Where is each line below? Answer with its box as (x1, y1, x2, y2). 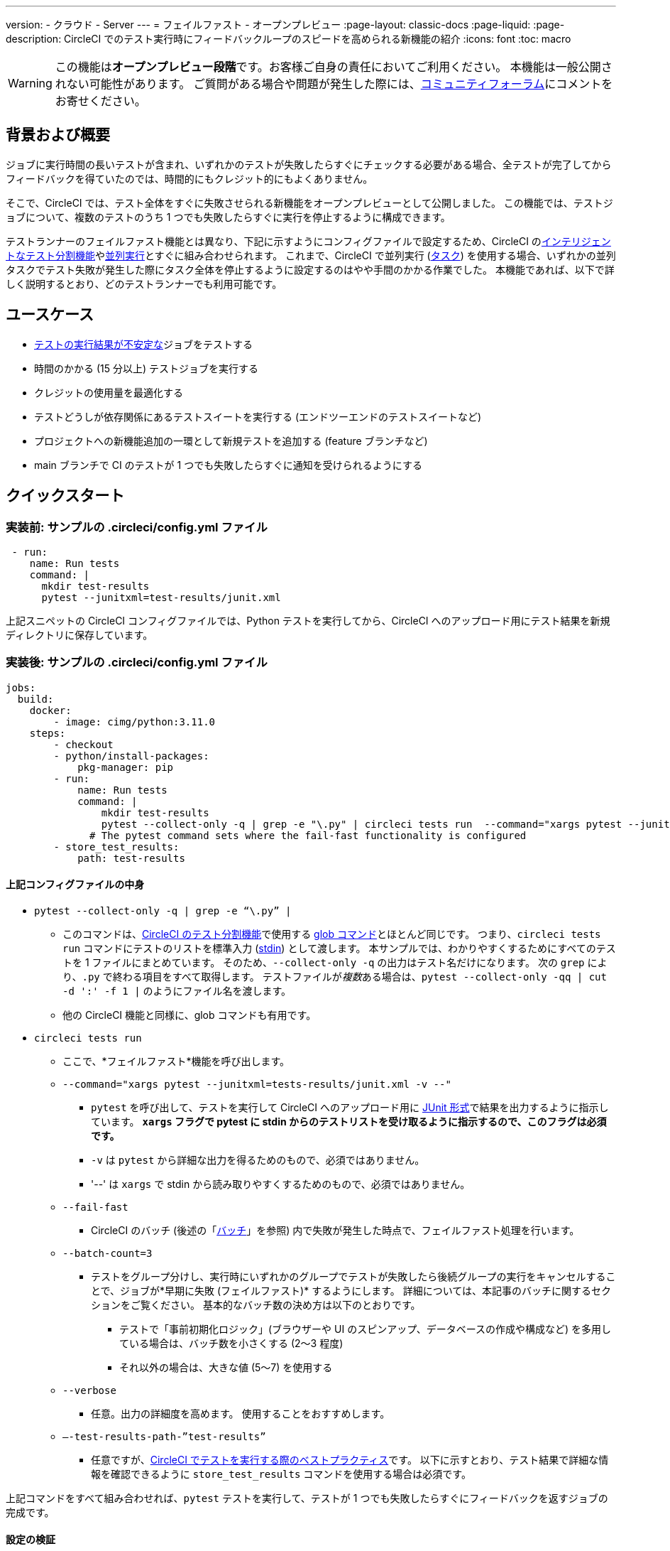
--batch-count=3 (62, 1247, 153, 1259)
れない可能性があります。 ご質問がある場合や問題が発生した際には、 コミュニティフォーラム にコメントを (55, 77, 613, 91)
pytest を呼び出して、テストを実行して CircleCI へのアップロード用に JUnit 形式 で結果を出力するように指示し (91, 1101, 609, 1113)
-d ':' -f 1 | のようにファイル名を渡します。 (62, 984, 292, 997)
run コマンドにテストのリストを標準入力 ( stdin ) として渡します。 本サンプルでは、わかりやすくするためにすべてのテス (62, 941, 616, 954)
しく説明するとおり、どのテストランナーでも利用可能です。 (6, 277, 282, 290)
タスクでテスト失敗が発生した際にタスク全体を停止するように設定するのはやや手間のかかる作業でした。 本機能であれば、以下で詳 (6, 263, 615, 276)
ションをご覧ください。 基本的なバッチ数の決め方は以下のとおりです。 (91, 1298, 421, 1311)
